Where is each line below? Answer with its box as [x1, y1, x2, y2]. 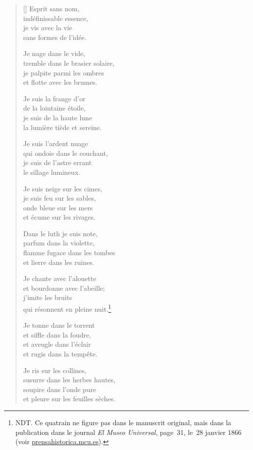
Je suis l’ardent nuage [23, 138, 88, 149]
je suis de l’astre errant [23, 157, 92, 168]
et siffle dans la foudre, [23, 329, 91, 339]
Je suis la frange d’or [23, 93, 86, 103]
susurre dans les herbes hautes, [23, 375, 115, 385]
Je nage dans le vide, [23, 48, 86, 58]
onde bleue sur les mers [23, 202, 93, 212]
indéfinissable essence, [23, 13, 89, 23]
